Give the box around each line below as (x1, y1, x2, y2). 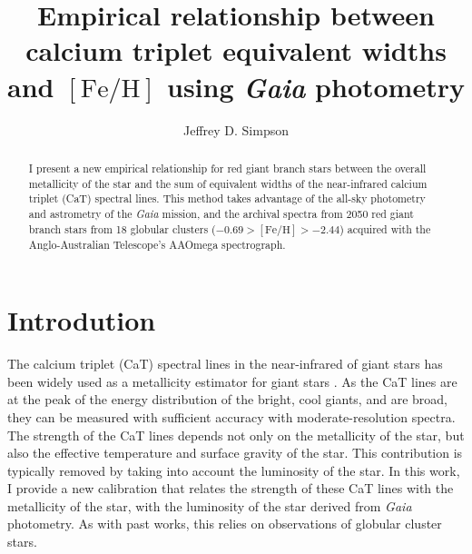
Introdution (7, 302, 156, 339)
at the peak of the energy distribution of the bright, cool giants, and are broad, (7, 390, 447, 409)
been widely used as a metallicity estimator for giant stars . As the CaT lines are (7, 371, 457, 391)
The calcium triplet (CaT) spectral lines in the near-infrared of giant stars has (7, 354, 443, 373)
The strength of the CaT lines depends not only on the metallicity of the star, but (7, 425, 465, 444)
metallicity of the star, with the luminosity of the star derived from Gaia (7, 496, 412, 515)
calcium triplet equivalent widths (25, 32, 447, 69)
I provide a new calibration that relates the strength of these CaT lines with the (7, 479, 454, 498)
